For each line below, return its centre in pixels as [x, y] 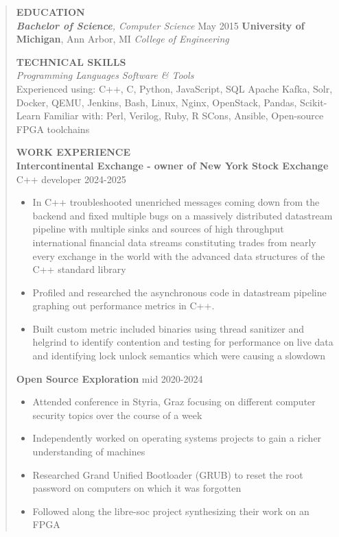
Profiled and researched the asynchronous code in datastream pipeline [179, 292]
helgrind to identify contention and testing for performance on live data [183, 342]
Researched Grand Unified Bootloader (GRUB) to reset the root [168, 474]
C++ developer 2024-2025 [71, 179]
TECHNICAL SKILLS [71, 61]
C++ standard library [79, 269]
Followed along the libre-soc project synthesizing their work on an [171, 511]
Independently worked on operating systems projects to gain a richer [177, 438]
